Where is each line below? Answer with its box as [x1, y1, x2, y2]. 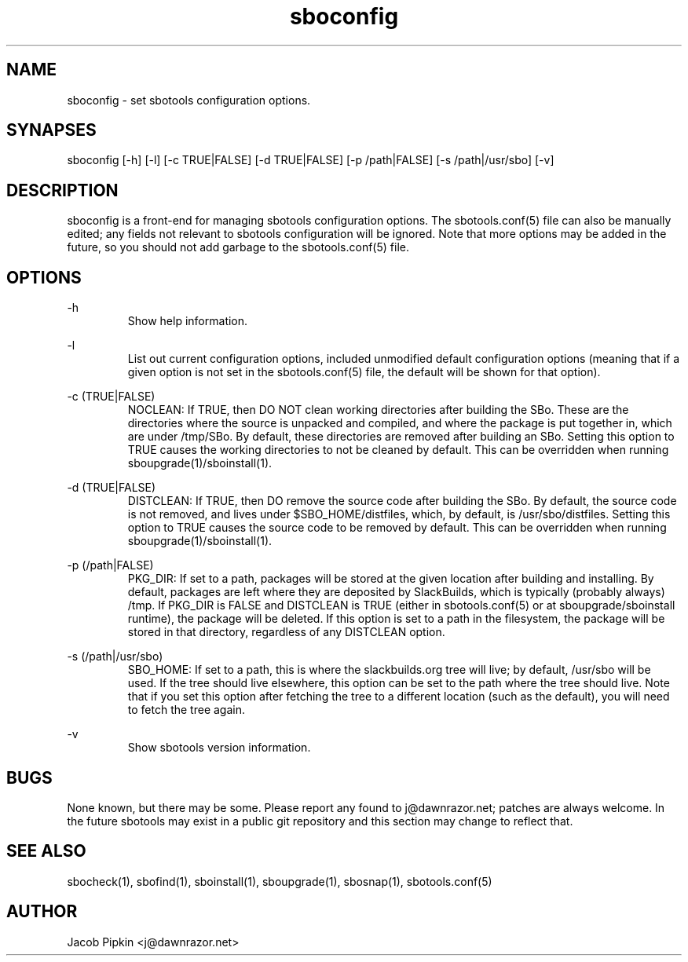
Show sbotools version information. [127, 741, 311, 755]
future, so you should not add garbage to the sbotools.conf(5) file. [67, 240, 409, 254]
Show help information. [127, 314, 248, 328]
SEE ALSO [6, 841, 86, 861]
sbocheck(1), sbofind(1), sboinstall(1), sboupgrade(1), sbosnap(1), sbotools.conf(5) [67, 874, 492, 888]
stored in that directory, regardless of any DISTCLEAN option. [127, 625, 445, 639]
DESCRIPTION [6, 180, 119, 200]
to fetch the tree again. [127, 703, 246, 717]
